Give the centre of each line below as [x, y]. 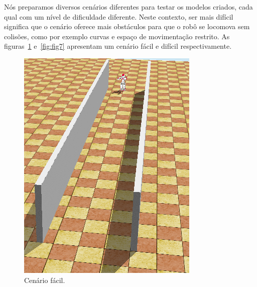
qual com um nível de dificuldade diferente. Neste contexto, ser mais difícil [119, 16]
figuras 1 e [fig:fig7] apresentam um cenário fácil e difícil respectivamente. [118, 46]
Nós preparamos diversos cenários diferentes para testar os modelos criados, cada [128, 7]
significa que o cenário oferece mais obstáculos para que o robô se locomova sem [127, 26]
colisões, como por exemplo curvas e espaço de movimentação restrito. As [117, 36]
